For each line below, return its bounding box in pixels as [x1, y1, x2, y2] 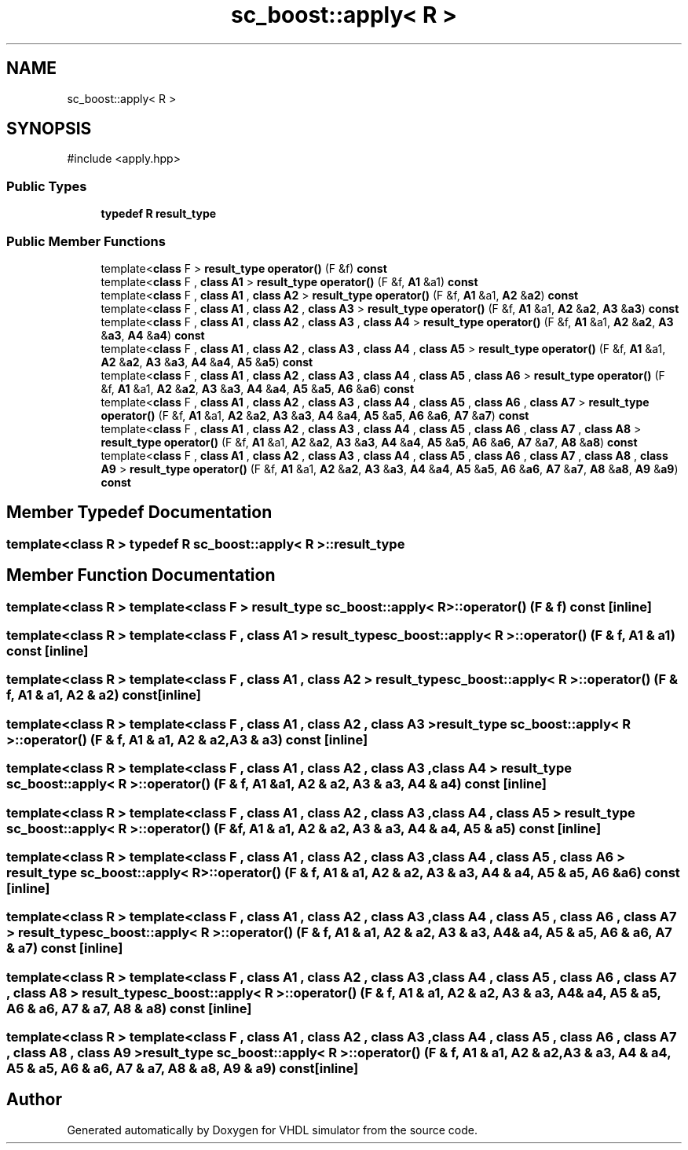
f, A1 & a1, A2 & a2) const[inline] [6, 687, 201, 704]
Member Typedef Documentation [6, 502, 273, 523]
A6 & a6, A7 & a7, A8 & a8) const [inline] [6, 1000, 252, 1016]
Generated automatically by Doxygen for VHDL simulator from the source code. [67, 1122, 478, 1137]
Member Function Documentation [6, 565, 276, 586]
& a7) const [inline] [6, 940, 123, 957]
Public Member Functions [6, 233, 166, 249]
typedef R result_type [101, 207, 217, 221]
